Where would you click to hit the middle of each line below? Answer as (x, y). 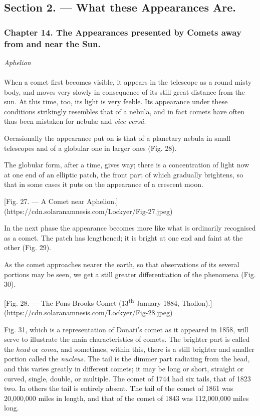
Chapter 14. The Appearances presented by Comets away (123, 32)
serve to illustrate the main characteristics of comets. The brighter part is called (127, 339)
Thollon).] (197, 302)
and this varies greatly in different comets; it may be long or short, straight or (124, 369)
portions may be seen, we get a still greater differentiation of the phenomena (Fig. (130, 274)
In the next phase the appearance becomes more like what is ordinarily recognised (130, 228)
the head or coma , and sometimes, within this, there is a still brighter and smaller (129, 349)
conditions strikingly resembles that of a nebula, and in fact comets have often (124, 111)
